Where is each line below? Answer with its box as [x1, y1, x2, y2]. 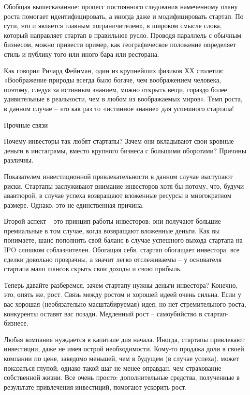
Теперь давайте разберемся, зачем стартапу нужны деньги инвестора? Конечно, [4, 280, 238, 290]
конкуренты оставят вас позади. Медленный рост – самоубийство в [4, 308, 202, 318]
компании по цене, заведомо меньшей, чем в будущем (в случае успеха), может [4, 353, 239, 363]
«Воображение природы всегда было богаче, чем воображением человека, [4, 75, 221, 85]
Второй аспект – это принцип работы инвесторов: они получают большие [4, 216, 221, 226]
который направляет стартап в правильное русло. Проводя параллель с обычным [4, 30, 241, 40]
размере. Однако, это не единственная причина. [4, 199, 144, 210]
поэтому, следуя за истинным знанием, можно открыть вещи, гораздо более [4, 84, 227, 94]
